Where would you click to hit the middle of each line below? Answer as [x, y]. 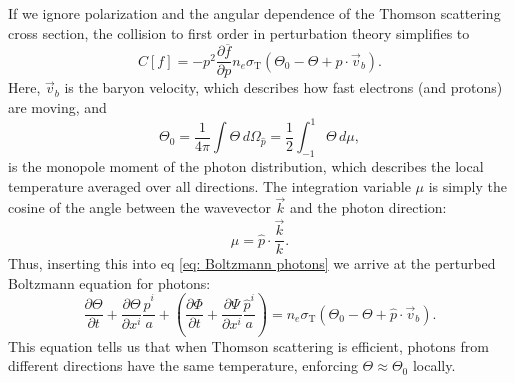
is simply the [467, 185]
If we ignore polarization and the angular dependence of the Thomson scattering [254, 13]
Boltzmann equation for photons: [109, 282]
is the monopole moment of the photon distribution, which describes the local [246, 165]
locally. [434, 365]
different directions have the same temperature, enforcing [183, 365]
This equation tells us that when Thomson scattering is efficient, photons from [248, 345]
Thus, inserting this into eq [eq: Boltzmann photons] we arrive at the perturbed [252, 263]
